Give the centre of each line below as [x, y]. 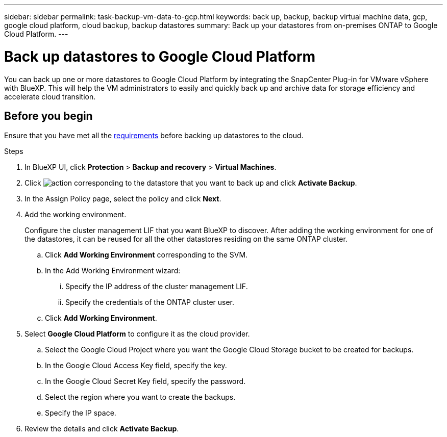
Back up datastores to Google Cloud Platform [160, 56]
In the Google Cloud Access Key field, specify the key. [136, 366]
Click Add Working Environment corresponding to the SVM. [146, 255]
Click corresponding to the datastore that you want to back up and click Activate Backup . [191, 183]
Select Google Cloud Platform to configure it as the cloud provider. [137, 334]
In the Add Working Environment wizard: [113, 271]
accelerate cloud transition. [50, 96]
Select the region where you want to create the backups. [140, 397]
